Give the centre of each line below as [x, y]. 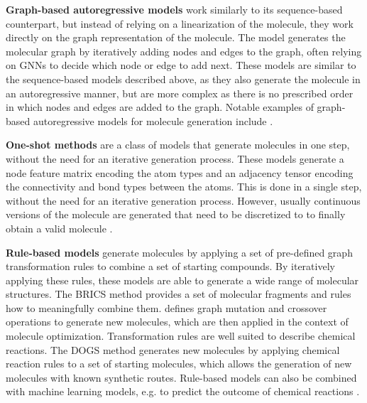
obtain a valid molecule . [59, 228]
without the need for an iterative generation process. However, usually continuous [183, 200]
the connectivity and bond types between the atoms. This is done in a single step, [184, 187]
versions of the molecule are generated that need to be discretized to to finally [176, 214]
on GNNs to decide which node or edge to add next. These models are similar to [181, 65]
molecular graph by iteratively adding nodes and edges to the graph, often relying [184, 51]
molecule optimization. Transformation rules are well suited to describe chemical [181, 336]
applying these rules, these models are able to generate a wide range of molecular [182, 280]
